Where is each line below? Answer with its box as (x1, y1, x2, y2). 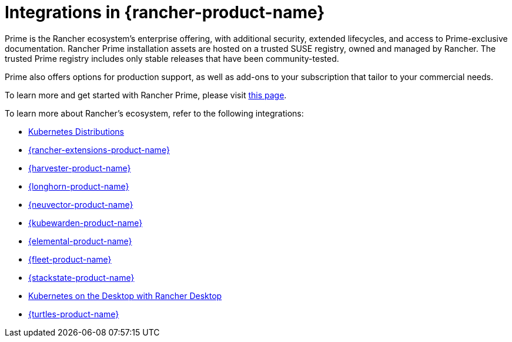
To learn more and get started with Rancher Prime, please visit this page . (5, 89, 287, 100)
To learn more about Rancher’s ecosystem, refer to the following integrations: (5, 108, 304, 118)
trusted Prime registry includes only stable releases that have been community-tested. (5, 53, 339, 64)
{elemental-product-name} (28, 235, 132, 246)
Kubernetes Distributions (28, 126, 124, 137)
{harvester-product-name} (28, 162, 131, 173)
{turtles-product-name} (28, 308, 119, 319)
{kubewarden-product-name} (28, 217, 143, 228)
